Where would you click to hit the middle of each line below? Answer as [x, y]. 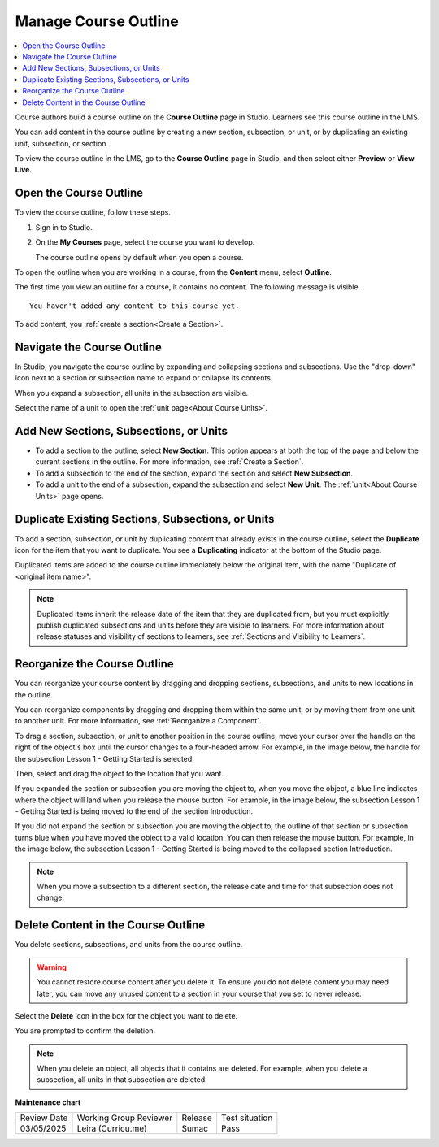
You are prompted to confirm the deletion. [85, 1031]
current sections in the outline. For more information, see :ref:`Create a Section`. [170, 462]
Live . [24, 170]
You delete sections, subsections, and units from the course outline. [129, 945]
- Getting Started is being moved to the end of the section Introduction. [134, 811]
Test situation [247, 1118]
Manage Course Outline [97, 21]
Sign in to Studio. [64, 227]
